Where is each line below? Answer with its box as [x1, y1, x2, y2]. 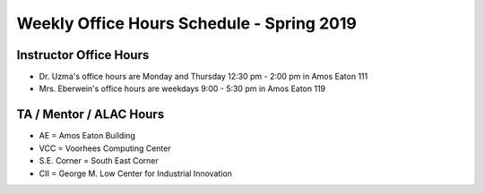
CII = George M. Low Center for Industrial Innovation [39, 168, 233, 179]
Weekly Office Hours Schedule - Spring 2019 [16, 13, 358, 33]
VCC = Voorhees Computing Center [39, 143, 171, 154]
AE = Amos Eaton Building [39, 130, 136, 141]
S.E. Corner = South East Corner [39, 155, 159, 166]
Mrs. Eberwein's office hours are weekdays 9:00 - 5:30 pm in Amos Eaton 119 [39, 83, 326, 94]
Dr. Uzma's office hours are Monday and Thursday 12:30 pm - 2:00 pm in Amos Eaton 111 [39, 71, 368, 82]
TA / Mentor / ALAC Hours [16, 107, 165, 122]
